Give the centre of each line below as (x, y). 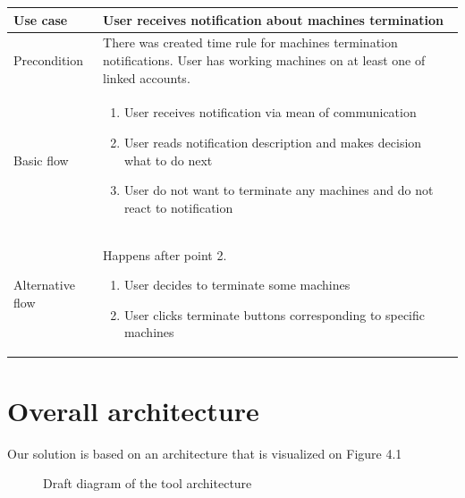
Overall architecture (133, 410)
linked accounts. (147, 77)
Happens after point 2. (165, 254)
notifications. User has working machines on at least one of (264, 59)
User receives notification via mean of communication (270, 112)
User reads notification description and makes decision (273, 142)
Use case (41, 19)
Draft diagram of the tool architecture (148, 483)
